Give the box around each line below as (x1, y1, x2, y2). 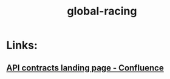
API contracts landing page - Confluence (6, 63, 164, 73)
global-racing (67, 4, 137, 18)
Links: (6, 38, 38, 52)
